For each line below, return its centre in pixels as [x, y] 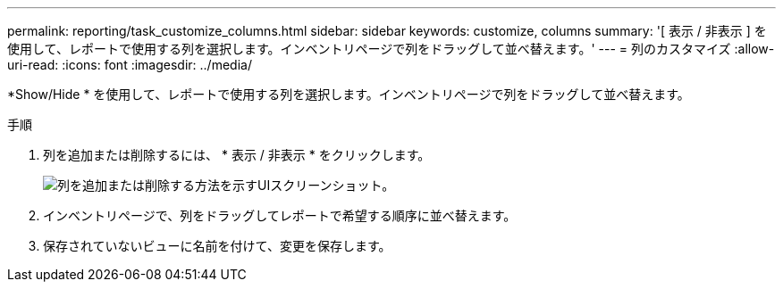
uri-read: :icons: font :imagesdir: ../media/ [130, 65]
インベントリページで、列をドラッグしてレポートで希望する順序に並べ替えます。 [280, 215]
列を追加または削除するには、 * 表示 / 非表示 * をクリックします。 [237, 155]
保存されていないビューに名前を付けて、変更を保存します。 [217, 246]
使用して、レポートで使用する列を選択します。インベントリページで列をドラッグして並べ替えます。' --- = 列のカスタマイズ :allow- [391, 49]
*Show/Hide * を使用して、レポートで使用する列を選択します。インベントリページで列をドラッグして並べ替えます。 [349, 94]
